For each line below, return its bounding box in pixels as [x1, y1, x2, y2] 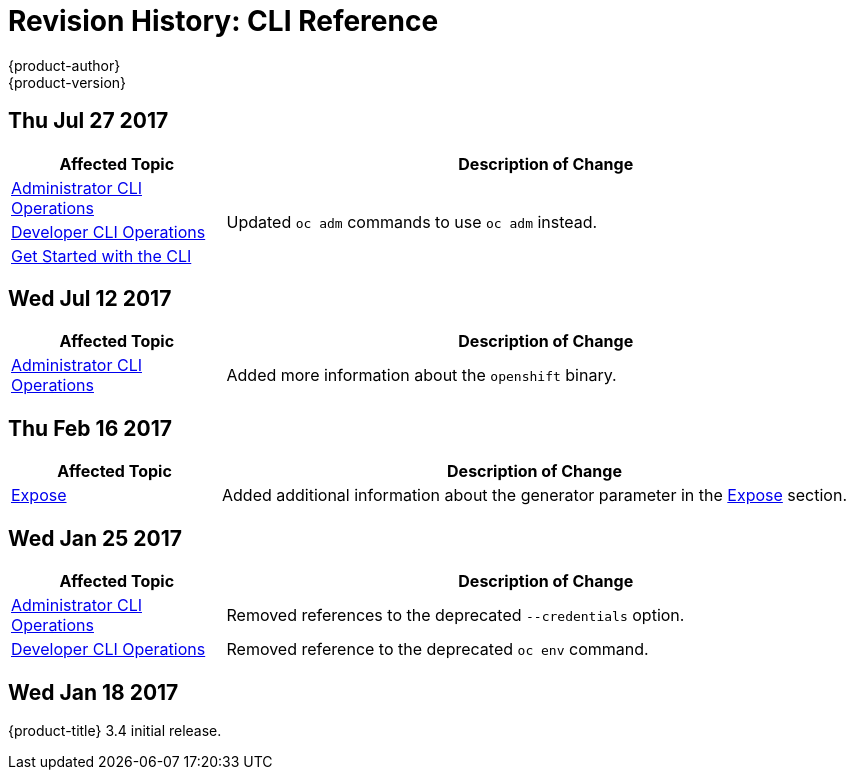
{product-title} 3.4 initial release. [8, 721, 222, 739]
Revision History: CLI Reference [8, 4, 439, 38]
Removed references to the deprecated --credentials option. [226, 605, 685, 626]
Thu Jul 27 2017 [8, 108, 169, 134]
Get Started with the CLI [11, 245, 192, 266]
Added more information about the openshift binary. [226, 365, 617, 386]
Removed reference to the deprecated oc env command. [226, 639, 649, 660]
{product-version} [8, 73, 127, 91]
